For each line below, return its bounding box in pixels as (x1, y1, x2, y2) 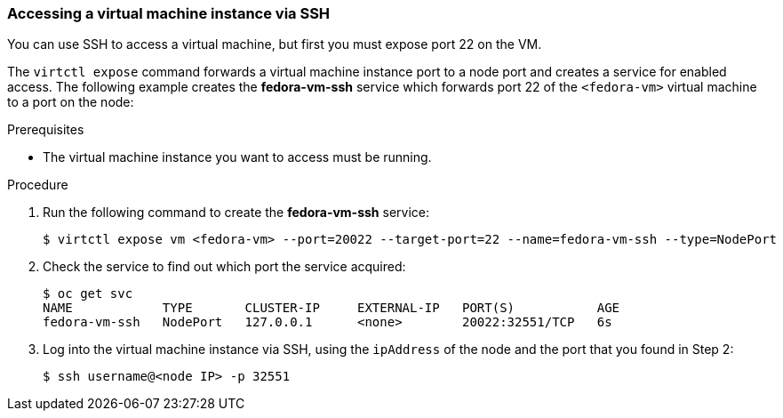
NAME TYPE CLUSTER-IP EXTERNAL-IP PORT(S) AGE (43, 301, 620, 316)
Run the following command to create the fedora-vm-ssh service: (43, 205, 429, 221)
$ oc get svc (43, 286, 133, 301)
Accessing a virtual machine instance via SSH (7, 4, 331, 22)
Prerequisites (7, 122, 84, 138)
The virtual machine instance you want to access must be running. (43, 149, 432, 165)
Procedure (7, 177, 68, 193)
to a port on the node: (7, 94, 134, 110)
